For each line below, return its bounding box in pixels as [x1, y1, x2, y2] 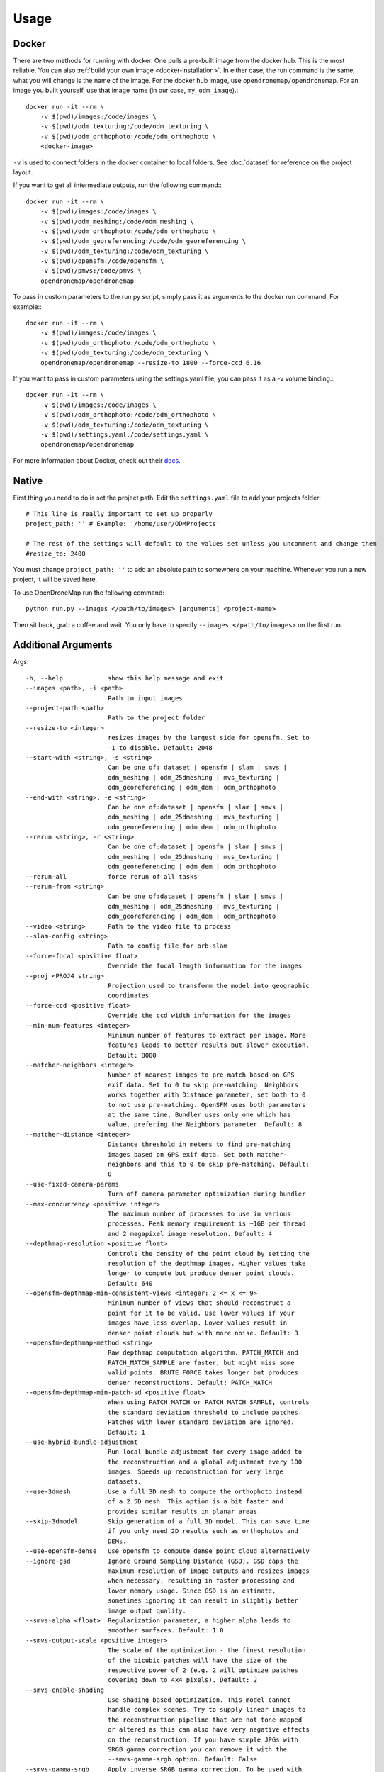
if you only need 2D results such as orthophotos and [107, 1527, 299, 1535]
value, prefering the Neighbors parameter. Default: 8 [107, 1121, 303, 1128]
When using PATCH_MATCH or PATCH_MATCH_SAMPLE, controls [107, 1398, 310, 1406]
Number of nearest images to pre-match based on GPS [107, 1071, 295, 1079]
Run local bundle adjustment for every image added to [107, 1448, 303, 1456]
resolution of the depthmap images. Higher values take [107, 1259, 306, 1267]
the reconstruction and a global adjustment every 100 [107, 1457, 303, 1466]
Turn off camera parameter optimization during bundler [107, 1190, 306, 1198]
